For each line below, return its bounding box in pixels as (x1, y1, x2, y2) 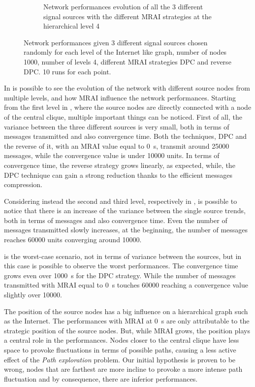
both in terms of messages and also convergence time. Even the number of (4, 215, 227, 225)
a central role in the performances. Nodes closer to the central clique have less (4, 335, 239, 345)
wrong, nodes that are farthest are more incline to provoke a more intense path (4, 364, 243, 374)
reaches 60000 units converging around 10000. (4, 234, 142, 245)
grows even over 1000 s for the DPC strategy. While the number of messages (4, 270, 236, 280)
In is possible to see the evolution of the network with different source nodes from (4, 83, 250, 93)
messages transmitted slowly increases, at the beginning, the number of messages (4, 225, 248, 235)
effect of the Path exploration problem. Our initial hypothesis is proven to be (4, 354, 236, 364)
